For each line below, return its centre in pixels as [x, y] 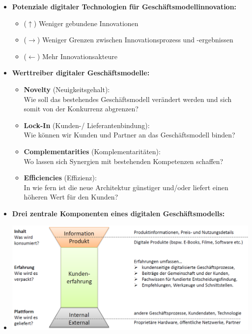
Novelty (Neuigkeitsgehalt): [67, 89]
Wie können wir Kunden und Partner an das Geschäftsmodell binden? [129, 135]
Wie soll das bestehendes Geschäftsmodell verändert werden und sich [128, 99]
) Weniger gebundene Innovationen [86, 23]
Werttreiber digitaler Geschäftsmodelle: [81, 73]
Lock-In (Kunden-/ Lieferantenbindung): [87, 125]
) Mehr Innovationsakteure [77, 56]
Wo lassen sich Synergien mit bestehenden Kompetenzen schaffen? [124, 161]
